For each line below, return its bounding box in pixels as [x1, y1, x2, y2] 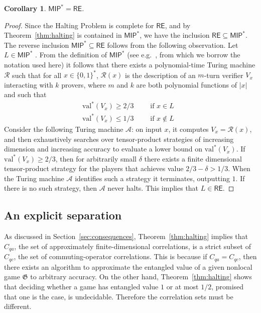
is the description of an [125, 69, 196, 80]
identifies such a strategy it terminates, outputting [75, 173, 230, 183]
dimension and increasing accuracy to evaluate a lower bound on [4, 143, 202, 154]
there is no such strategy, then [4, 183, 97, 193]
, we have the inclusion [140, 30, 210, 40]
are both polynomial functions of [136, 79, 237, 90]
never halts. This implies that [107, 183, 199, 193]
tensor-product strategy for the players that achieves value [4, 163, 184, 174]
